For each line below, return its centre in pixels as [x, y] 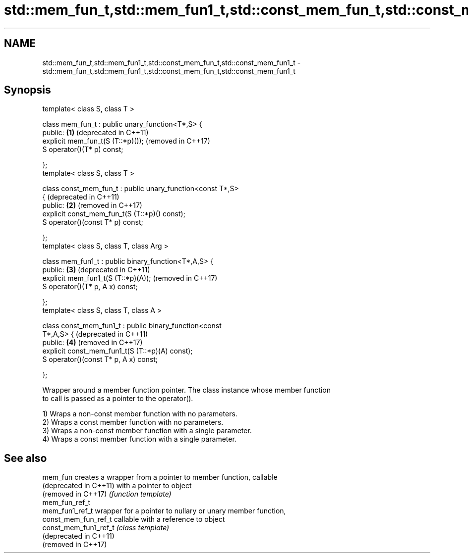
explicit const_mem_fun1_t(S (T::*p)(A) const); [117, 351]
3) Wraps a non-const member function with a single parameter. [147, 431]
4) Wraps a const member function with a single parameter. [139, 439]
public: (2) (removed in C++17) [92, 205]
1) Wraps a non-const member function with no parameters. [140, 414]
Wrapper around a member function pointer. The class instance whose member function [186, 390]
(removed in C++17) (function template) [107, 494]
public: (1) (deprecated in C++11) [95, 133]
